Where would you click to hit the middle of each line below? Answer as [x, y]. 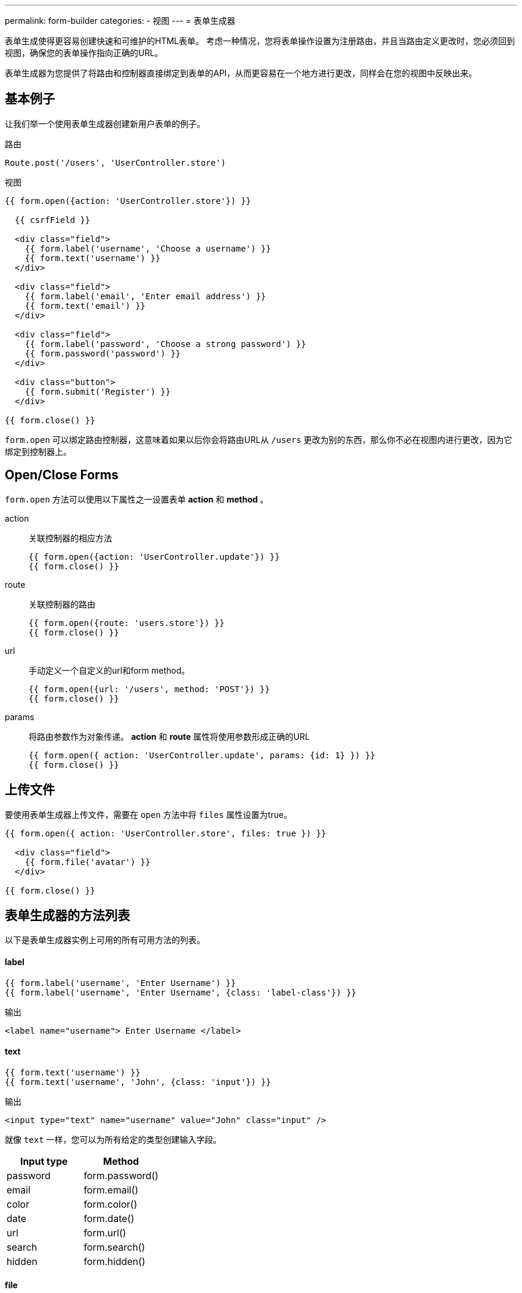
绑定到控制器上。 [38, 451]
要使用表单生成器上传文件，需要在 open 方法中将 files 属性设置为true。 [148, 814]
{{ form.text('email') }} [85, 306]
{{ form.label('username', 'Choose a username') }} [148, 248]
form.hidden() [114, 1261]
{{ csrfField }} [52, 220]
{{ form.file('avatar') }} [88, 862]
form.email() [111, 1190]
